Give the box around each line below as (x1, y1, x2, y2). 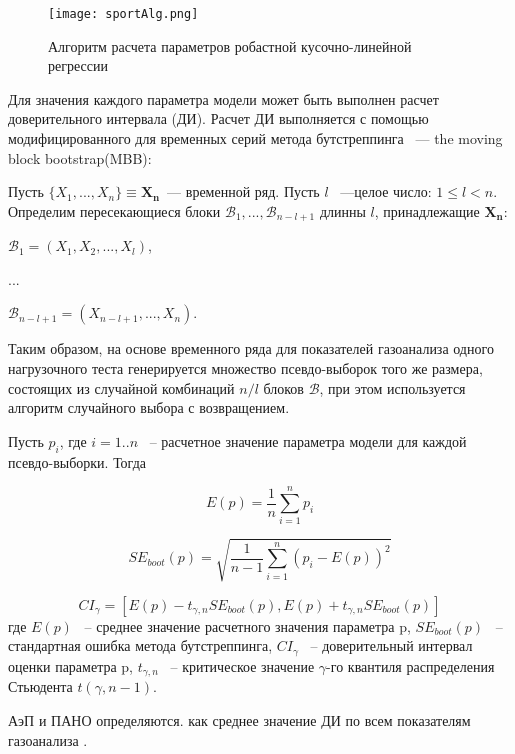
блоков (263, 377, 304, 398)
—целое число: (340, 181, 432, 202)
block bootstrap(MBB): (8, 147, 152, 168)
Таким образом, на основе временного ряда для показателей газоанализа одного (8, 338, 494, 359)
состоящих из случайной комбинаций (8, 377, 235, 398)
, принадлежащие (374, 200, 480, 221)
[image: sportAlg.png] (48, 7, 199, 21)
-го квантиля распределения (326, 655, 495, 676)
